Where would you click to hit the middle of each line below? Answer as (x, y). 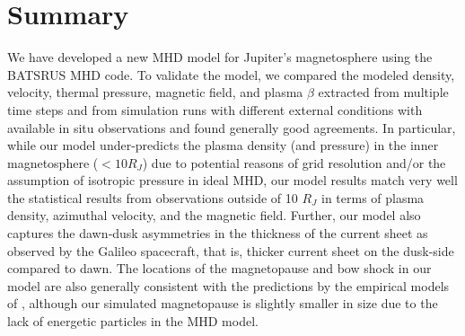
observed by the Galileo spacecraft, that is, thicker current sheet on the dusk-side (231, 250)
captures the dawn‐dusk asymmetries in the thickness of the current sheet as (218, 233)
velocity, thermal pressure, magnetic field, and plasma (155, 92)
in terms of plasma (373, 197)
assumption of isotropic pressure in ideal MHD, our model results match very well (232, 180)
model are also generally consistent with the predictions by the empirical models (228, 285)
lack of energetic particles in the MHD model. (133, 321)
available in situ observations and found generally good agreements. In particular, (232, 127)
